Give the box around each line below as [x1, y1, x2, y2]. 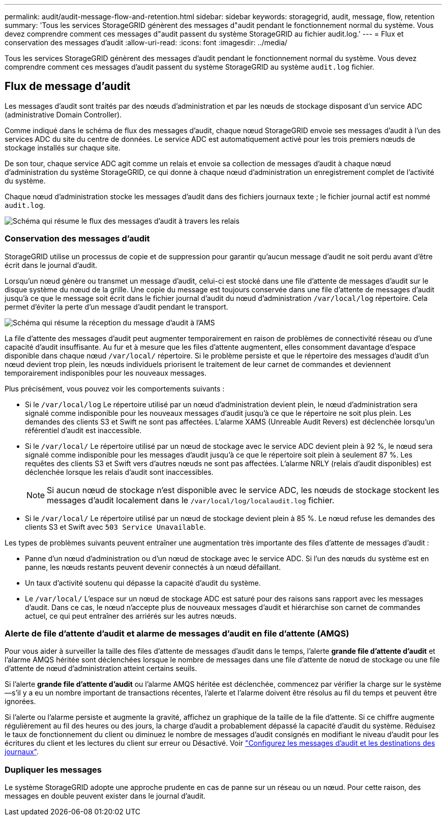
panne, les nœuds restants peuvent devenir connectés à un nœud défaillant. [25, 562, 281, 571]
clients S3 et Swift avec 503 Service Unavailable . [25, 522, 206, 531]
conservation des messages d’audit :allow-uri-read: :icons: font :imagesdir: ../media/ [5, 38, 287, 47]
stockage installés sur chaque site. [5, 143, 121, 152]
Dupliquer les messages [5, 764, 102, 775]
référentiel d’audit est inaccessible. [25, 426, 142, 435]
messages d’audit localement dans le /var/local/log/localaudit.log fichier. [47, 495, 335, 505]
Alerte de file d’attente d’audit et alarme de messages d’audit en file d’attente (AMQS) [5, 628, 349, 639]
